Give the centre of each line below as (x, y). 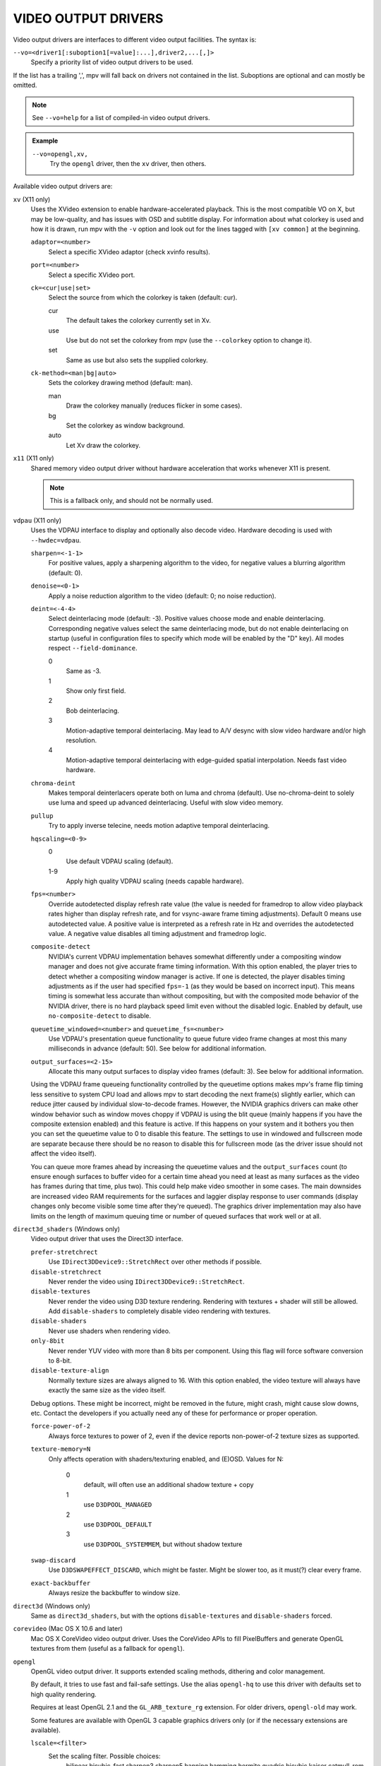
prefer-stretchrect (64, 1252)
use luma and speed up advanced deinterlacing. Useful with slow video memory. (166, 802)
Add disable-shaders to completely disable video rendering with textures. (159, 1311)
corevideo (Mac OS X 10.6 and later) (68, 1629)
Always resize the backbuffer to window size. (114, 1593)
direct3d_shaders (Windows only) (66, 1228)
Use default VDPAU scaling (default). (120, 861)
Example (45, 141)
